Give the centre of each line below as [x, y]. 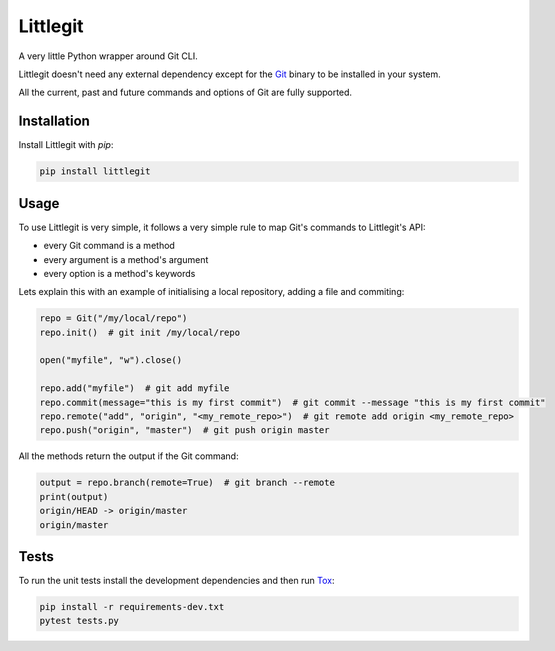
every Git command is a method [109, 246]
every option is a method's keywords [119, 273]
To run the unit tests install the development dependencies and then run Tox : [176, 581]
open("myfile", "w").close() [111, 360]
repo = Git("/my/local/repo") [113, 318]
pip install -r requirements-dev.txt [132, 607]
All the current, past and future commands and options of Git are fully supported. [185, 92]
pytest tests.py [79, 621]
